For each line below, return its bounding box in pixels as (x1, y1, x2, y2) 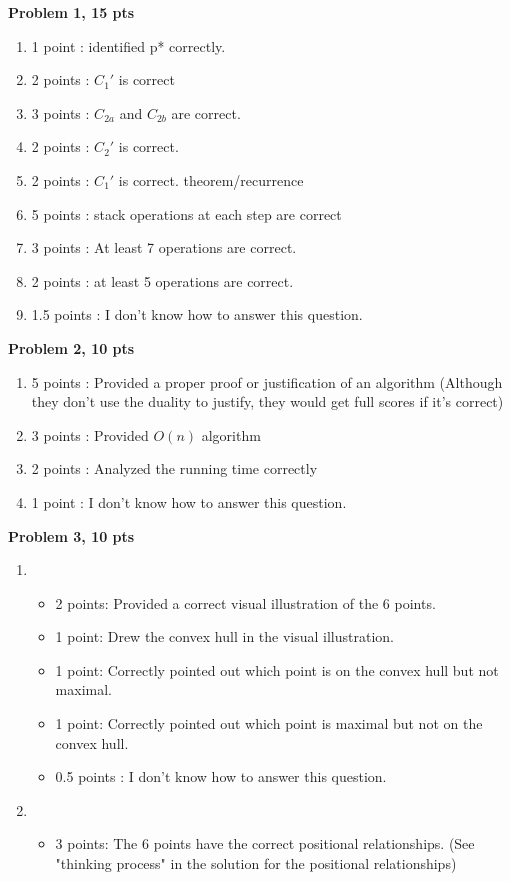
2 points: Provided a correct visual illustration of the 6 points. (55, 592, 436, 613)
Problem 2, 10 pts (8, 337, 135, 358)
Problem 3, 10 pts (8, 525, 135, 546)
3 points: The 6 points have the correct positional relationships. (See (55, 833, 475, 854)
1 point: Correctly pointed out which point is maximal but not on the (55, 713, 483, 734)
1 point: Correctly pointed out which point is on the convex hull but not (55, 659, 499, 680)
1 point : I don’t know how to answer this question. (31, 491, 347, 512)
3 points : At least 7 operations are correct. (31, 237, 297, 258)
